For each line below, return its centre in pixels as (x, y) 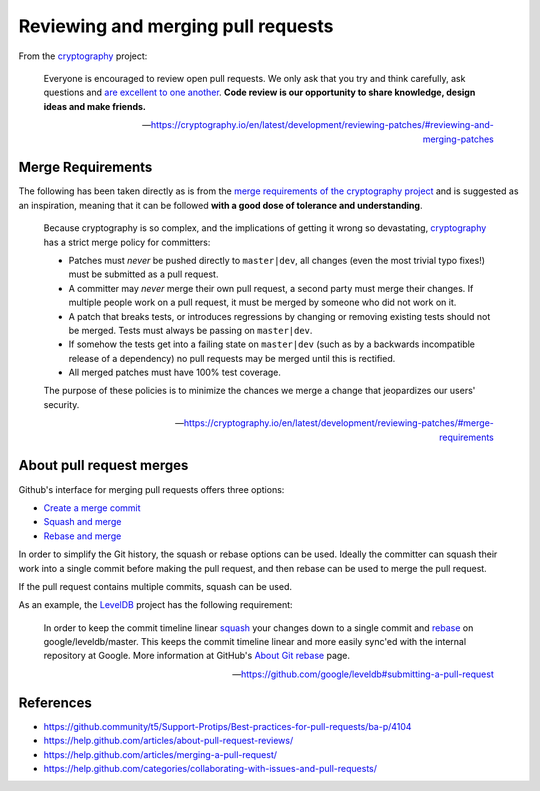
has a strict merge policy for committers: (127, 242)
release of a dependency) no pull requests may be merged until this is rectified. (232, 358)
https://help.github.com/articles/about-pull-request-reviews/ (168, 741)
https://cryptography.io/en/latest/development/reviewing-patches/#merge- (338, 423)
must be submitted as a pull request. (143, 274)
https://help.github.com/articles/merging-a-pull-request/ (160, 754)
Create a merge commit (92, 507)
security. (61, 404)
